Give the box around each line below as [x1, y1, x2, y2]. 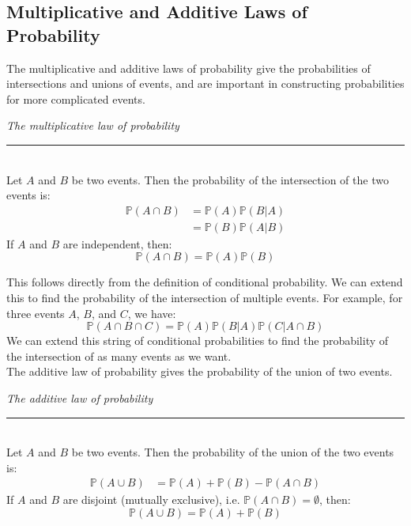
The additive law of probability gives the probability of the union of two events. [6, 363, 393, 380]
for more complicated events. [6, 90, 145, 107]
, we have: [127, 305, 176, 321]
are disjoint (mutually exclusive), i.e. [62, 491, 240, 508]
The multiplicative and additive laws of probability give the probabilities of [6, 59, 371, 76]
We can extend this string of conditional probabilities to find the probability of [6, 332, 389, 349]
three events [6, 305, 65, 321]
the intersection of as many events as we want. [6, 347, 232, 364]
